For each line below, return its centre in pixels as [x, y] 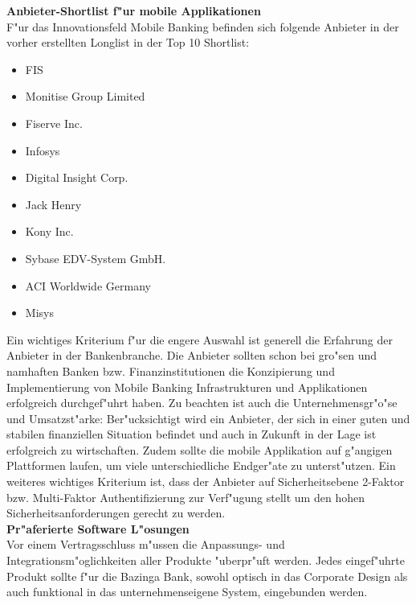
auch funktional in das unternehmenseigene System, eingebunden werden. [187, 592]
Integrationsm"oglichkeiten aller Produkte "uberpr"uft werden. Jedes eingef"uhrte [206, 560]
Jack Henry [53, 204]
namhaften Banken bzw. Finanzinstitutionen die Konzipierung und [171, 370]
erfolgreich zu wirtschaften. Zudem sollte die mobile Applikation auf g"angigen [200, 449]
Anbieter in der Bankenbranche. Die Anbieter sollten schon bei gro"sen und [192, 355]
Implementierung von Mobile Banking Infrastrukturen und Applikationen [187, 387]
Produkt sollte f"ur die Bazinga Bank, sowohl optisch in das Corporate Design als [207, 576]
